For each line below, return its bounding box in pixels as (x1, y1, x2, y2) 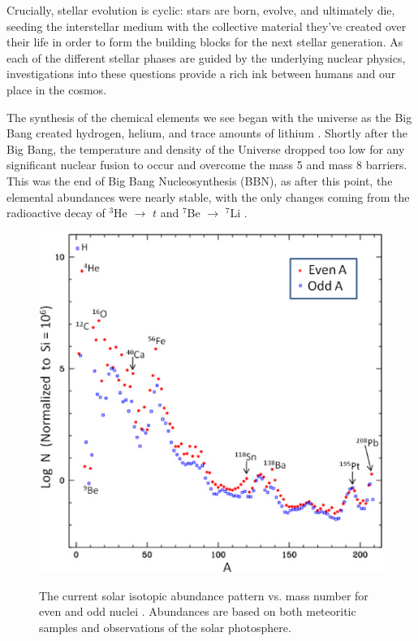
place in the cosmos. (6, 81, 107, 98)
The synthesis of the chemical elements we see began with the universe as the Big (6, 108, 412, 125)
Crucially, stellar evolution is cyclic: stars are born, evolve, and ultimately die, (6, 2, 395, 18)
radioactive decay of (6, 204, 106, 221)
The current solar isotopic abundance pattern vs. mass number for (39, 586, 368, 604)
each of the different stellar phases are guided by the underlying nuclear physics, (6, 49, 406, 66)
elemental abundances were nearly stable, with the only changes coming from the (6, 188, 410, 205)
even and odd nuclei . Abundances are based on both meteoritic (39, 603, 356, 620)
